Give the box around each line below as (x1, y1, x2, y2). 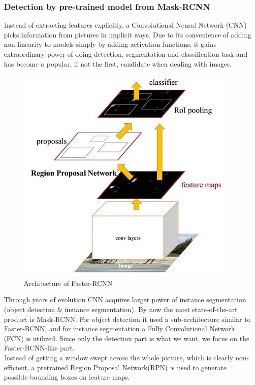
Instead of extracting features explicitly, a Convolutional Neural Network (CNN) (4, 20, 247, 30)
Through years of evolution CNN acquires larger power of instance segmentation (4, 294, 246, 305)
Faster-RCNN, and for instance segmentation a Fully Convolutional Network (4, 323, 235, 334)
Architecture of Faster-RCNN (24, 278, 113, 288)
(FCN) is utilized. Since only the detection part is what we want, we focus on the (4, 333, 250, 343)
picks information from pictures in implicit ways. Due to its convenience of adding (4, 29, 252, 39)
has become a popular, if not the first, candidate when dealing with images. (4, 58, 232, 69)
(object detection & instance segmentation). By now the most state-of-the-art (4, 304, 238, 314)
